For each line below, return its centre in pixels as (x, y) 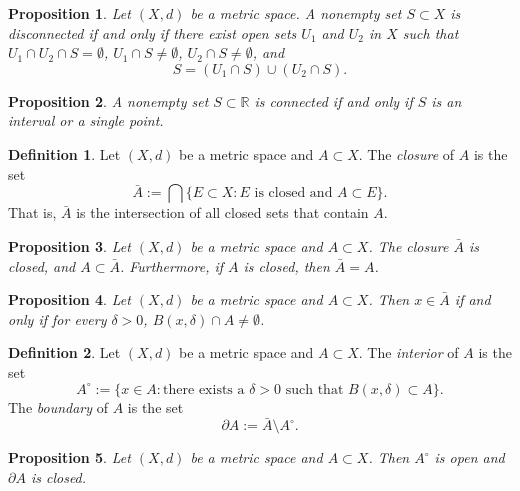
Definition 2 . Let (64, 352)
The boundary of (58, 406)
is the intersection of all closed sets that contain (222, 212)
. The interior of (408, 352)
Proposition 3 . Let (69, 245)
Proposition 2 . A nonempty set (108, 100)
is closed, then (286, 265)
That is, (32, 212)
